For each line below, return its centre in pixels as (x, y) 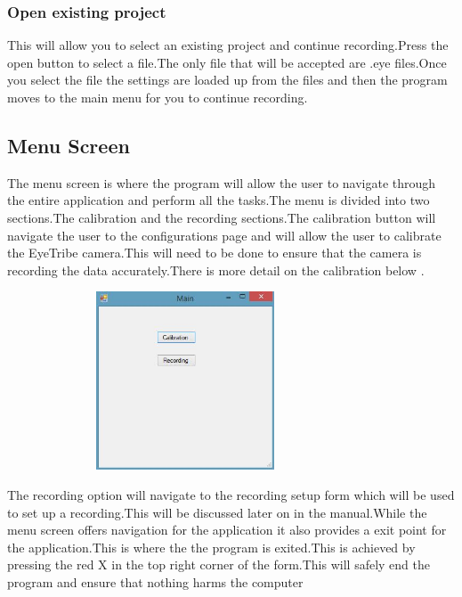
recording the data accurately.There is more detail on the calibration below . (216, 270)
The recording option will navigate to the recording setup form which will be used (231, 494)
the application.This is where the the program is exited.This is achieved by (211, 547)
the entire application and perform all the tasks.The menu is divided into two (219, 200)
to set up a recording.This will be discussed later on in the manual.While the (217, 512)
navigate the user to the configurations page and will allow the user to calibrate (224, 235)
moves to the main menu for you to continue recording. (158, 97)
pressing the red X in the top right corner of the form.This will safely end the (219, 564)
